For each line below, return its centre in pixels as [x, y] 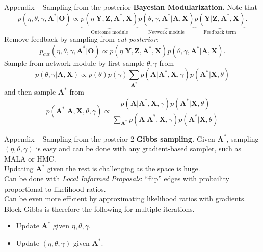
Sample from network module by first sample [74, 63]
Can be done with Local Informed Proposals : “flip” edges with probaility [117, 178]
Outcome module [110, 32]
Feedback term [220, 32]
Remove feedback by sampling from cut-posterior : [81, 39]
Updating [19, 168]
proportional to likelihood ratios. [55, 188]
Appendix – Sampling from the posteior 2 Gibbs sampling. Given [110, 138]
